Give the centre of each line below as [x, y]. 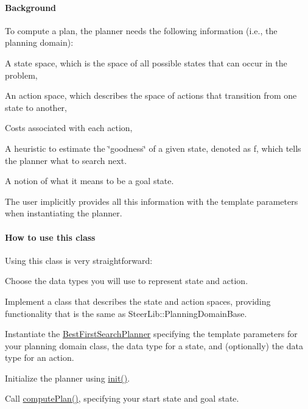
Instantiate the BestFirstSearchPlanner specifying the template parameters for [151, 334]
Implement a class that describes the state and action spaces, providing [138, 301]
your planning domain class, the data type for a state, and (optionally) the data [154, 345]
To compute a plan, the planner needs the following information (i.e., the [141, 30]
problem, [21, 75]
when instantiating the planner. [64, 213]
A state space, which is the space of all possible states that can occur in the [146, 62]
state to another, [36, 107]
